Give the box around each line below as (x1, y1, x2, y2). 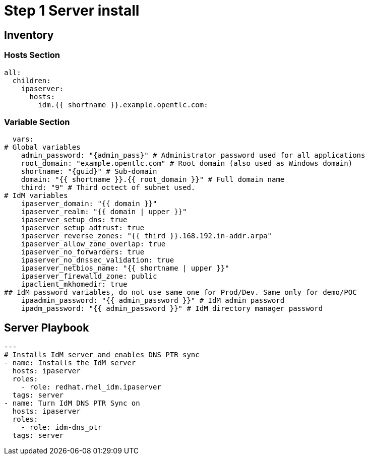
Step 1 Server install (4, 2, 140, 19)
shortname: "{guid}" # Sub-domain (21, 167, 157, 176)
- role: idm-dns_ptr (21, 423, 102, 432)
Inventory (4, 28, 54, 41)
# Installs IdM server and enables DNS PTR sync (4, 351, 200, 359)
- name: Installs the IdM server (4, 359, 136, 367)
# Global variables (4, 143, 81, 152)
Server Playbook (4, 321, 89, 334)
